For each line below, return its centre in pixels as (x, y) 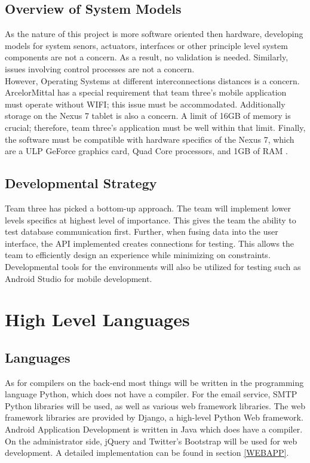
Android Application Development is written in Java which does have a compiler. (154, 429)
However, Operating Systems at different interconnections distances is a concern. (152, 80)
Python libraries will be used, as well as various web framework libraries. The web (155, 405)
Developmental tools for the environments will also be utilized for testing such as (153, 266)
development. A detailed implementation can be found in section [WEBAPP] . (147, 453)
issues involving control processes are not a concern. (100, 68)
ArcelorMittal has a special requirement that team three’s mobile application (146, 92)
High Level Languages (97, 319)
